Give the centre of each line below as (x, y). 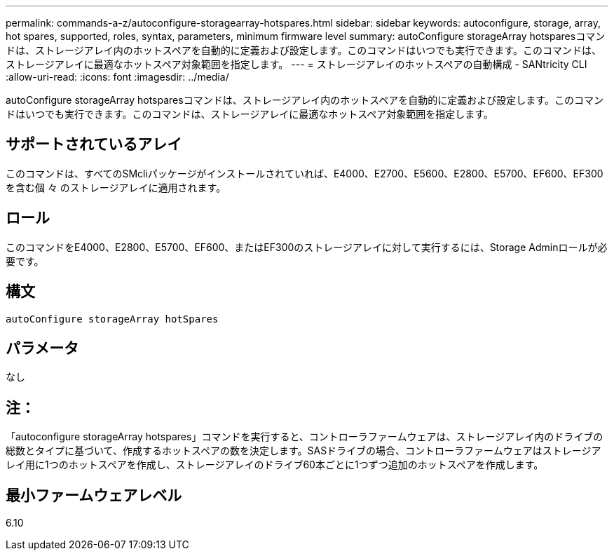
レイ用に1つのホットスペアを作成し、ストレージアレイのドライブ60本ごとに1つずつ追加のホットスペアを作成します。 (275, 465)
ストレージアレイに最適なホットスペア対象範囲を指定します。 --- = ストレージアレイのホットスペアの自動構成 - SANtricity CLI (296, 64)
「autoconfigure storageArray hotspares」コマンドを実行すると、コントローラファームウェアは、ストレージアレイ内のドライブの (305, 437)
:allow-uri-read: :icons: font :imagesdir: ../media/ (117, 77)
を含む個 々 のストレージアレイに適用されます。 (116, 187)
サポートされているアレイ (94, 144)
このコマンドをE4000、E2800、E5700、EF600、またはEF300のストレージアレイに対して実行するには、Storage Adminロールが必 (307, 247)
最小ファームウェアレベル (94, 495)
